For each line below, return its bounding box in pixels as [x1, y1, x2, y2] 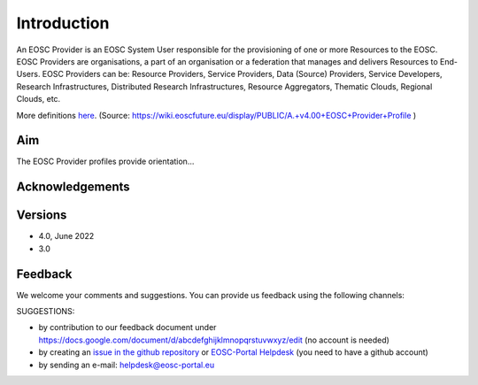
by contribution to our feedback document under [38, 322, 217, 333]
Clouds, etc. [16, 94, 61, 104]
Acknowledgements [16, 180, 130, 195]
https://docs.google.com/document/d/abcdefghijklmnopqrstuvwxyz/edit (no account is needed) [38, 335, 389, 345]
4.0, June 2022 [38, 231, 95, 242]
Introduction [16, 13, 110, 33]
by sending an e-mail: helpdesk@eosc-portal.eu [38, 359, 215, 370]
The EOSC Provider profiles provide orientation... [16, 156, 195, 167]
